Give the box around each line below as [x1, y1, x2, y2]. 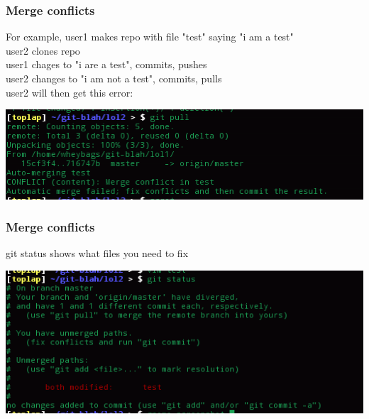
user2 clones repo [6, 43, 80, 58]
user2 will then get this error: [6, 85, 133, 99]
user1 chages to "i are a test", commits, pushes [6, 57, 207, 72]
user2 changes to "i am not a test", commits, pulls [6, 71, 222, 85]
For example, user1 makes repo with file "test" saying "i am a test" [6, 29, 294, 44]
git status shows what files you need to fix [6, 246, 189, 261]
